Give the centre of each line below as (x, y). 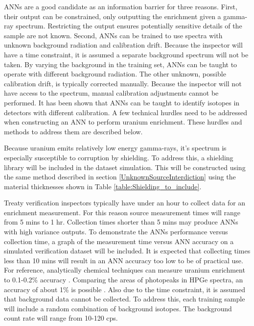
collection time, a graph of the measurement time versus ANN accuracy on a (119, 241)
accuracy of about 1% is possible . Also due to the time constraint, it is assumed (125, 289)
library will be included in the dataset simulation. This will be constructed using (125, 167)
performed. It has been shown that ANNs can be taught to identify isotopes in (122, 102)
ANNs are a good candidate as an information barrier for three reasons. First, (121, 6)
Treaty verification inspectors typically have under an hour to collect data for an (125, 203)
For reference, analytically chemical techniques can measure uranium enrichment (125, 270)
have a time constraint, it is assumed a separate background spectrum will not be (126, 54)
